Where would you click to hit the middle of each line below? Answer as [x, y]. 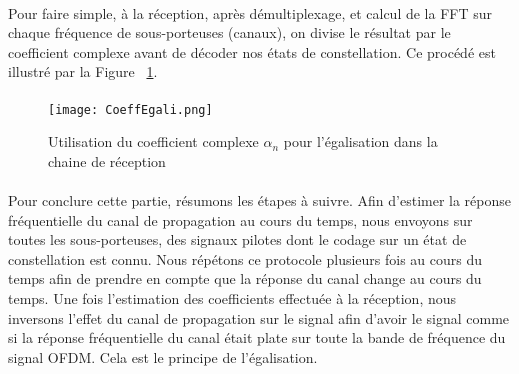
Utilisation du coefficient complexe [153, 141]
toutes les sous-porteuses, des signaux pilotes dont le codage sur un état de [237, 239]
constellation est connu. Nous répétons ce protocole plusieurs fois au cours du [245, 258]
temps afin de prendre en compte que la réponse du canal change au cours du [245, 278]
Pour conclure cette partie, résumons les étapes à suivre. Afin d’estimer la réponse [260, 200]
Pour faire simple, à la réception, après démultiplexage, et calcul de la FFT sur [250, 12]
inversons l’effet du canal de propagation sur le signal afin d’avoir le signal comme [259, 317]
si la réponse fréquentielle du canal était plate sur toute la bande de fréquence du [257, 337]
